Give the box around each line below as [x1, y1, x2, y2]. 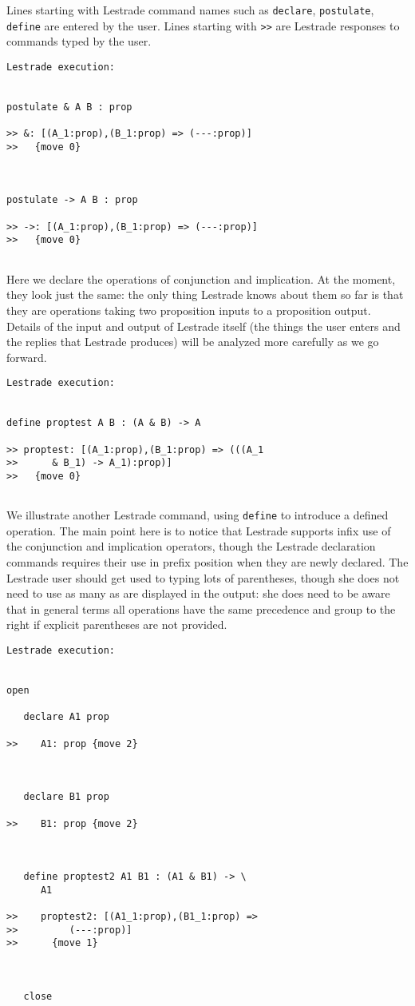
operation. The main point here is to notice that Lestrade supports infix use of [6, 522, 391, 539]
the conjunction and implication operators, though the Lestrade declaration [6, 538, 376, 555]
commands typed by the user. [6, 33, 152, 50]
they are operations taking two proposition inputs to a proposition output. [6, 301, 371, 318]
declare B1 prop [23, 791, 109, 803]
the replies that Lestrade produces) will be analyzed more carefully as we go [6, 333, 379, 350]
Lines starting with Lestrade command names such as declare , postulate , [6, 2, 374, 18]
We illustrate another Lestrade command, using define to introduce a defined [6, 507, 389, 523]
